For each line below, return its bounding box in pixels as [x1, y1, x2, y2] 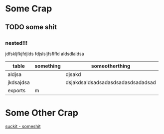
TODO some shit [5, 23, 57, 31]
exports [7, 87, 26, 94]
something [34, 63, 61, 69]
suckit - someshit [5, 124, 41, 130]
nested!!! [5, 39, 28, 46]
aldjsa [7, 71, 21, 78]
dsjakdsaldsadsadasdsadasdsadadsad [65, 79, 156, 86]
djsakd [65, 71, 81, 78]
